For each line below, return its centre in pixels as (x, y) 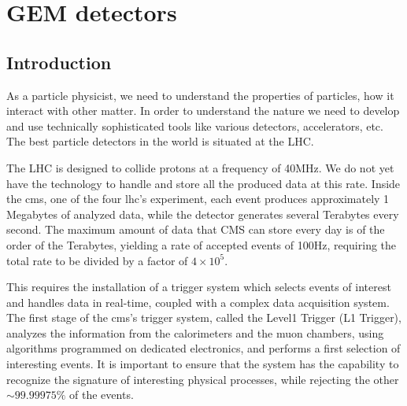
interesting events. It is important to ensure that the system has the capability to (203, 364)
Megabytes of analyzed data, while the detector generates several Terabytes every (203, 214)
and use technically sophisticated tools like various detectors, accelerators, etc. (195, 125)
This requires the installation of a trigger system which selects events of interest (199, 287)
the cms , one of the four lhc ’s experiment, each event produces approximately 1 (198, 199)
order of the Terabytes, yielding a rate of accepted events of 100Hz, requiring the (202, 244)
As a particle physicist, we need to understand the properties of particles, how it (200, 95)
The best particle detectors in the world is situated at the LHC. (160, 141)
